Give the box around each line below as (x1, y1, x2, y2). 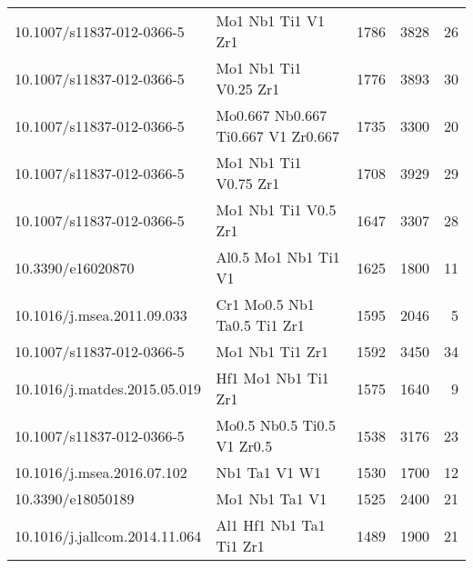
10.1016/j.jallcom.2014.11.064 (15, 524, 202, 546)
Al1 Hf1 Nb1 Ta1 (216, 514, 326, 535)
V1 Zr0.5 (216, 435, 273, 456)
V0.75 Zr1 (216, 173, 280, 194)
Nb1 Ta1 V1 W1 (216, 462, 321, 483)
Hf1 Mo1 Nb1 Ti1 (216, 367, 329, 388)
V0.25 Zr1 (216, 78, 280, 99)
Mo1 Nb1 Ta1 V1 (216, 488, 327, 509)
